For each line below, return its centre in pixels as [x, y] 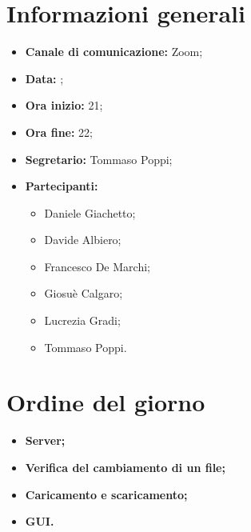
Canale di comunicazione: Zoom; [114, 52]
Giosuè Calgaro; [84, 293]
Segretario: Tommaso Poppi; [99, 159]
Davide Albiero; [83, 240]
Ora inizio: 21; [64, 105]
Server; [45, 440]
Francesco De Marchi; [97, 266]
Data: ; [44, 78]
